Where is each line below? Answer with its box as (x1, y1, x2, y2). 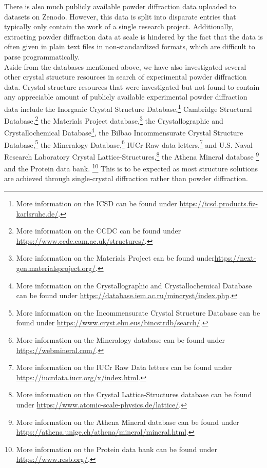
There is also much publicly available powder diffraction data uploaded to (4, 1, 236, 11)
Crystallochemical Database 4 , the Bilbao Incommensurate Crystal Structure (4, 126, 243, 138)
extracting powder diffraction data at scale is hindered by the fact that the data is (4, 31, 263, 42)
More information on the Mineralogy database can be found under (16, 334, 225, 345)
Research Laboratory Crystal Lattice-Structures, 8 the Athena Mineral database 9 (4, 149, 259, 162)
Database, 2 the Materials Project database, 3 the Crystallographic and (4, 114, 223, 126)
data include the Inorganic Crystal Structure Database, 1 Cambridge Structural (4, 102, 252, 114)
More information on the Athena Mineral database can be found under (16, 416, 239, 427)
